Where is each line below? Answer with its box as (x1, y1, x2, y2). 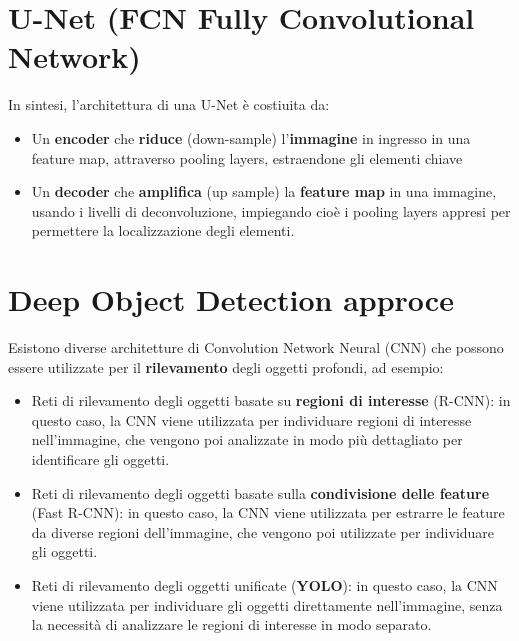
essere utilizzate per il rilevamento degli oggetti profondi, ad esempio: (8, 356, 444, 377)
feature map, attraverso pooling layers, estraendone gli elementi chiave (31, 147, 463, 168)
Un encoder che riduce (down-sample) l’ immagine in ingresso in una (31, 127, 471, 148)
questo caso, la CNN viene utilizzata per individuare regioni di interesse (31, 409, 472, 430)
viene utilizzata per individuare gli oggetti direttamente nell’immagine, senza (31, 594, 503, 615)
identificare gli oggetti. (31, 448, 170, 469)
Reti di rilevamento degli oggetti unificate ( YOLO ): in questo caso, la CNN (31, 574, 498, 595)
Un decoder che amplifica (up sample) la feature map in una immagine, (31, 181, 497, 202)
